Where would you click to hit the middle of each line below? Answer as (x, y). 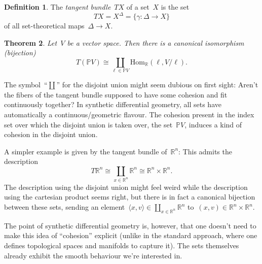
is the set (175, 7)
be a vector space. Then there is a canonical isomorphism (156, 42)
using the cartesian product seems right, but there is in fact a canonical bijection (130, 197)
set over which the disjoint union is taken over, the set (88, 124)
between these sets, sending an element (65, 207)
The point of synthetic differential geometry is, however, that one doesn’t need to (130, 225)
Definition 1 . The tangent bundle (58, 7)
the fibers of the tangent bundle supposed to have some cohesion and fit (116, 94)
